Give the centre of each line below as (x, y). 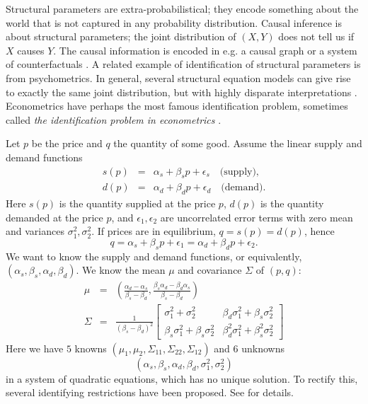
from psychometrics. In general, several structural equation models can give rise (178, 77)
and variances (35, 231)
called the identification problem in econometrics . (114, 119)
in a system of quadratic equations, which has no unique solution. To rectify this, (182, 378)
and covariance (210, 270)
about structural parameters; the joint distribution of (121, 36)
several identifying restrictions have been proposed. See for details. (150, 392)
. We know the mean (121, 270)
